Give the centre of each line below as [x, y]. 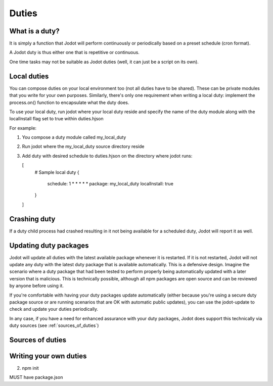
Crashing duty [32, 219]
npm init [30, 368]
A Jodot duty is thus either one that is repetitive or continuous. [75, 53]
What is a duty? [35, 31]
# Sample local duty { [57, 172]
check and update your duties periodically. [54, 309]
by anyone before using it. [37, 286]
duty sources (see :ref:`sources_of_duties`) [54, 325]
